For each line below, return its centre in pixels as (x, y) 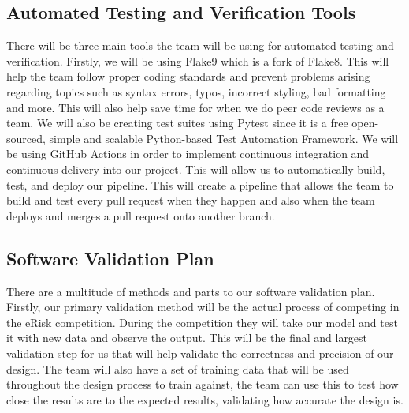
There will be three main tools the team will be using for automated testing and (200, 45)
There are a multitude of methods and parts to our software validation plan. (191, 291)
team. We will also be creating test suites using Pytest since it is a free (177, 123)
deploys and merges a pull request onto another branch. (141, 215)
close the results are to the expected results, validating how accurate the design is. (205, 399)
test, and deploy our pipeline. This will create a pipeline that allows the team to (200, 184)
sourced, (26, 138)
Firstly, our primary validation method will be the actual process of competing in (203, 307)
